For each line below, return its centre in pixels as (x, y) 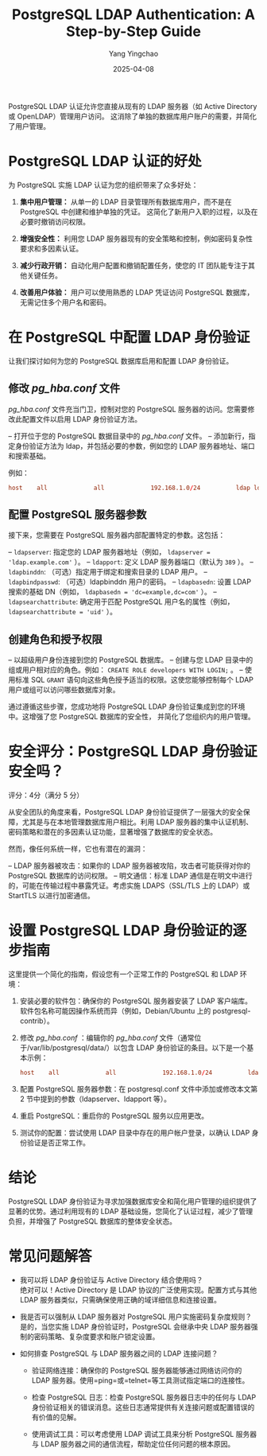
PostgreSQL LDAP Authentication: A (133, 15)
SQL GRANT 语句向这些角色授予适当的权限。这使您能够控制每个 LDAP (142, 680)
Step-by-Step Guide (133, 31)
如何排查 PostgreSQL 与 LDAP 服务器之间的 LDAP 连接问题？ (119, 1353)
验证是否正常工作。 (58, 1143)
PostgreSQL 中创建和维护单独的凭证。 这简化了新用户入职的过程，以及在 (139, 212)
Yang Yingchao (133, 53)
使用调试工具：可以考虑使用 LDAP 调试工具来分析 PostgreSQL (133, 1434)
